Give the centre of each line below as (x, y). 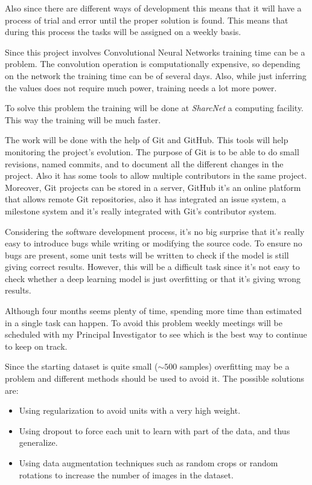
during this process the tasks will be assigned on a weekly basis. (123, 32)
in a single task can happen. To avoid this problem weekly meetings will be (144, 322)
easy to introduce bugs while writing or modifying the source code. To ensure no (154, 243)
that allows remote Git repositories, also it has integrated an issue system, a (146, 199)
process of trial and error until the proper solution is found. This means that (147, 20)
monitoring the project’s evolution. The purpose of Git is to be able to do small (152, 151)
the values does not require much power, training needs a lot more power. (141, 87)
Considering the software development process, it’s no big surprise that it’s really (155, 231)
